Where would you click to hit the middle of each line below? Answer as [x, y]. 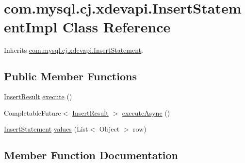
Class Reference [116, 27]
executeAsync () [146, 112]
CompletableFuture [33, 112]
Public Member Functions [70, 76]
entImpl [31, 27]
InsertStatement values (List [46, 129]
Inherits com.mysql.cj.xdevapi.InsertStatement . [73, 50]
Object [109, 129]
